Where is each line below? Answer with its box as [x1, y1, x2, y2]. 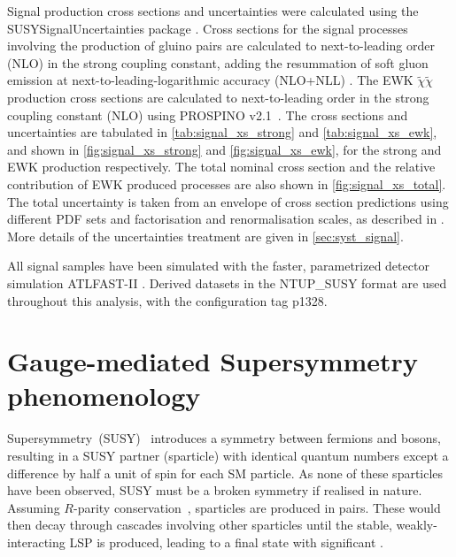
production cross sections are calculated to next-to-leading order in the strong [7, 88, 429, 106]
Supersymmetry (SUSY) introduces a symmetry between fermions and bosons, [7, 429, 441, 447]
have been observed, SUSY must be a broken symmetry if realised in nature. [7, 481, 422, 500]
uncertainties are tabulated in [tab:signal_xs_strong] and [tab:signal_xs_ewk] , [7, 123, 437, 141]
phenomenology [7, 378, 201, 414]
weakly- [396, 515, 437, 534]
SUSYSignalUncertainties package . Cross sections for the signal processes [7, 19, 408, 37]
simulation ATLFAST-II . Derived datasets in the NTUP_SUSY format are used [7, 273, 447, 292]
